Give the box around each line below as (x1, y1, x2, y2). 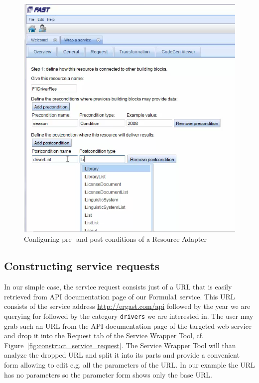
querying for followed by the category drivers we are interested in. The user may (4, 310, 254, 321)
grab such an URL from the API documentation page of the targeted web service (4, 320, 252, 331)
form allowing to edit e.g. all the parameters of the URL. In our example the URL (4, 359, 255, 370)
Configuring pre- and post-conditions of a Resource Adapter (24, 234, 207, 244)
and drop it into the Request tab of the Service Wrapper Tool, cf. (4, 330, 204, 341)
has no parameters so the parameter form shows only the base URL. (4, 369, 212, 380)
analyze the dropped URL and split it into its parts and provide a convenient (4, 350, 240, 360)
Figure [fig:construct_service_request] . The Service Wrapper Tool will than (4, 340, 236, 350)
